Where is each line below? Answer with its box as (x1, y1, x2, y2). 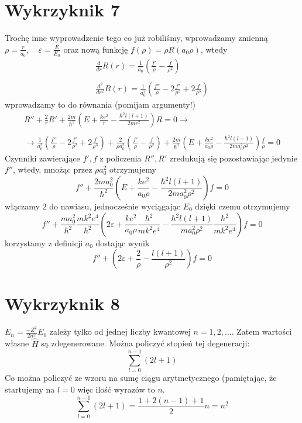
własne (5, 337, 29, 349)
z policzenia (99, 152, 142, 164)
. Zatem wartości (231, 325, 292, 338)
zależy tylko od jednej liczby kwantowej (49, 325, 191, 338)
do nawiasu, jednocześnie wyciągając (49, 200, 181, 212)
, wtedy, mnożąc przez (13, 163, 92, 176)
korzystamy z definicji (5, 236, 83, 249)
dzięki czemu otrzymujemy (195, 200, 290, 212)
